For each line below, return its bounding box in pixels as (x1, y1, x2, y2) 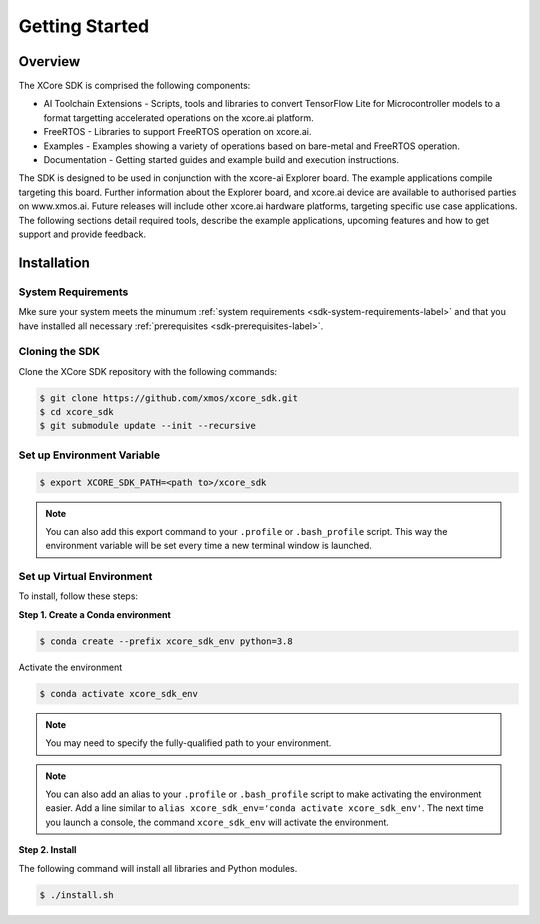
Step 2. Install (18, 844, 77, 856)
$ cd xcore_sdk (39, 406, 114, 418)
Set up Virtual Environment (18, 570, 153, 584)
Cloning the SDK (18, 345, 100, 359)
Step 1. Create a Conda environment (18, 608, 172, 620)
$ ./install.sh (39, 889, 114, 900)
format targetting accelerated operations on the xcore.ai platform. (43, 111, 314, 124)
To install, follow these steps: (18, 590, 139, 602)
